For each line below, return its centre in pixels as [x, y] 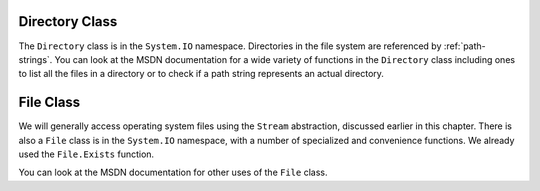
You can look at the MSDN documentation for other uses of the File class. [173, 172]
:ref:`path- [465, 46]
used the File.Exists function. [86, 154]
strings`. [35, 59]
